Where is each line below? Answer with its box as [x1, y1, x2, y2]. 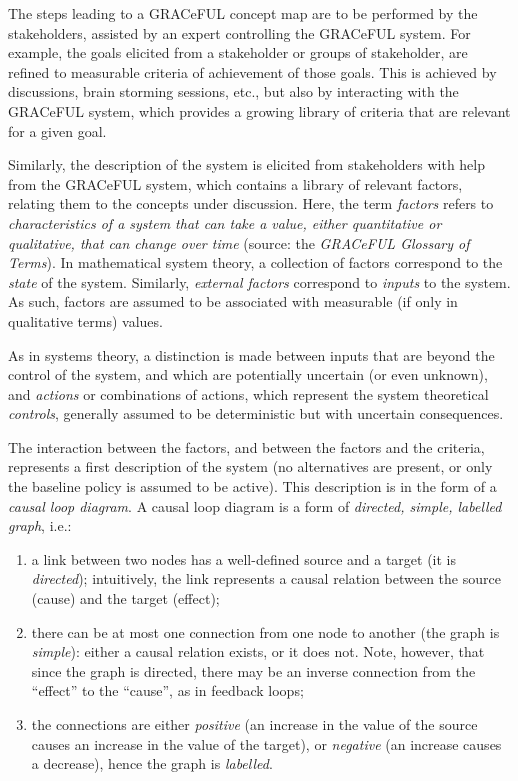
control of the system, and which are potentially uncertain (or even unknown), [8, 364, 488, 385]
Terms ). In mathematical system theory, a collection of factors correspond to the [8, 252, 503, 273]
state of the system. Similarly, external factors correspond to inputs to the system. [8, 271, 511, 292]
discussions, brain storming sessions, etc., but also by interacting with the [8, 81, 459, 102]
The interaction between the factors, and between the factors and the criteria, [8, 436, 485, 457]
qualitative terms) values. [8, 310, 163, 331]
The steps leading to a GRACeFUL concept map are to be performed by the [8, 3, 478, 23]
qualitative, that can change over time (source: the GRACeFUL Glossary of [8, 232, 470, 253]
